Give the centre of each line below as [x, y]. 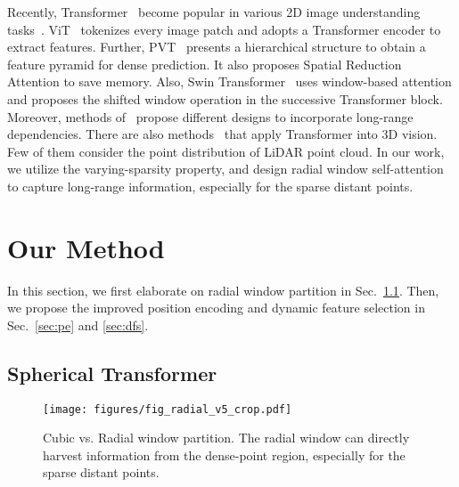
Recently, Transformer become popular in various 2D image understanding [214, 12]
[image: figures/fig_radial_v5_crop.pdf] [168, 409]
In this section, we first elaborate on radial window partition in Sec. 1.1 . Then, [223, 290]
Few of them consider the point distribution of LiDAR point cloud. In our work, [226, 151]
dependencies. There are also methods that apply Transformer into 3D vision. [222, 134]
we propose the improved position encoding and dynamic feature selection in [216, 308]
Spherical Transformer [112, 373]
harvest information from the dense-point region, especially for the [224, 455]
